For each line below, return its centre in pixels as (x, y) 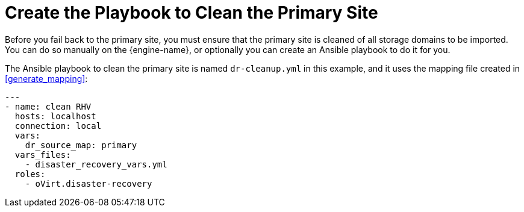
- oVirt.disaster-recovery (89, 183)
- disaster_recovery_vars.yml (96, 164)
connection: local (58, 126)
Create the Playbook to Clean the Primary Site (192, 13)
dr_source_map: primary (81, 145)
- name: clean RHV (48, 106)
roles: (30, 174)
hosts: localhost (55, 116)
